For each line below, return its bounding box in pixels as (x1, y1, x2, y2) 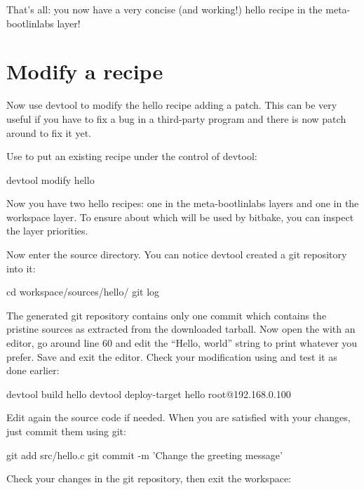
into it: (6, 260, 36, 275)
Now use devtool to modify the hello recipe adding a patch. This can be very (6, 98, 337, 112)
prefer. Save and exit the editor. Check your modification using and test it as (6, 349, 337, 364)
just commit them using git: (6, 424, 126, 438)
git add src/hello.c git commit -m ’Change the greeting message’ (6, 447, 283, 462)
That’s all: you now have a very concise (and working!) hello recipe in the (6, 2, 323, 16)
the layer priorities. (6, 223, 88, 238)
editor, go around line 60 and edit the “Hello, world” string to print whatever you (6, 336, 358, 350)
